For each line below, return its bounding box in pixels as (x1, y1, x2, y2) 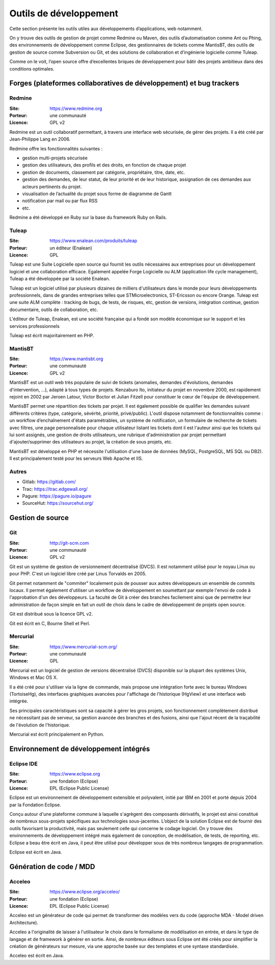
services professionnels (9, 323, 60, 329)
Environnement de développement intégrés (9, 744, 150, 753)
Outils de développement (9, 8, 119, 19)
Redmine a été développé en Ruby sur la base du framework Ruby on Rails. (9, 215, 168, 221)
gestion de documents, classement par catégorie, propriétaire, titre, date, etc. (22, 169, 185, 175)
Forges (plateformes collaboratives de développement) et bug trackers (9, 79, 239, 88)
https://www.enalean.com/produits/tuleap (49, 238, 137, 244)
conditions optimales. (9, 65, 54, 72)
